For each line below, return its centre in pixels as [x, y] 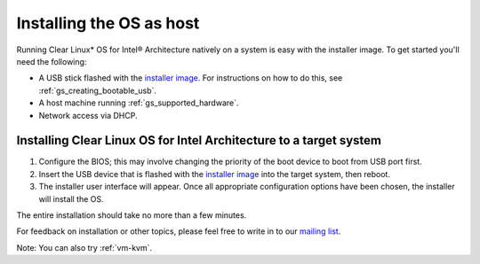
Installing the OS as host [108, 23]
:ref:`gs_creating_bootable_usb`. [98, 90]
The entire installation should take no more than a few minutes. [132, 215]
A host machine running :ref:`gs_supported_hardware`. [139, 103]
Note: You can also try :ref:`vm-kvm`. [84, 247]
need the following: [52, 61]
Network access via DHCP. [88, 115]
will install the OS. [71, 198]
